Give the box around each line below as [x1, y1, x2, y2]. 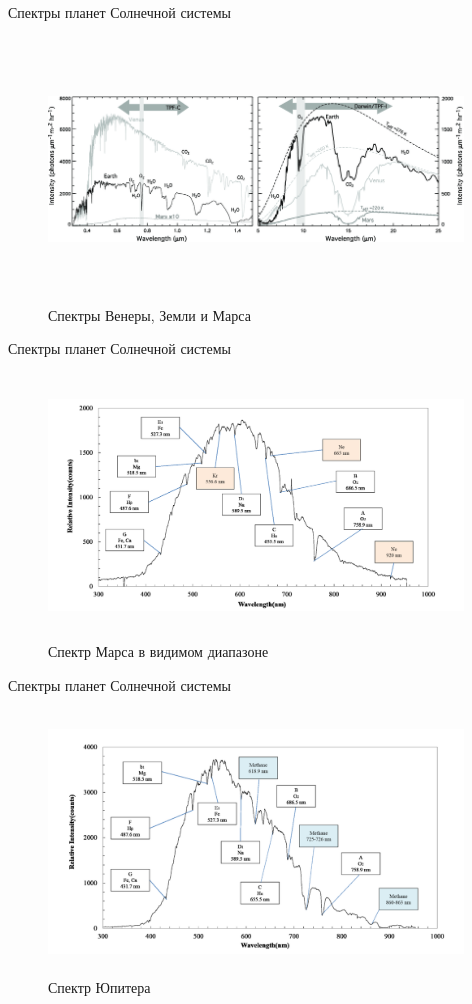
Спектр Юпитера [48, 977, 151, 998]
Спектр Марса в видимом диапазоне [48, 641, 269, 662]
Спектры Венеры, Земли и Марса [48, 304, 251, 325]
